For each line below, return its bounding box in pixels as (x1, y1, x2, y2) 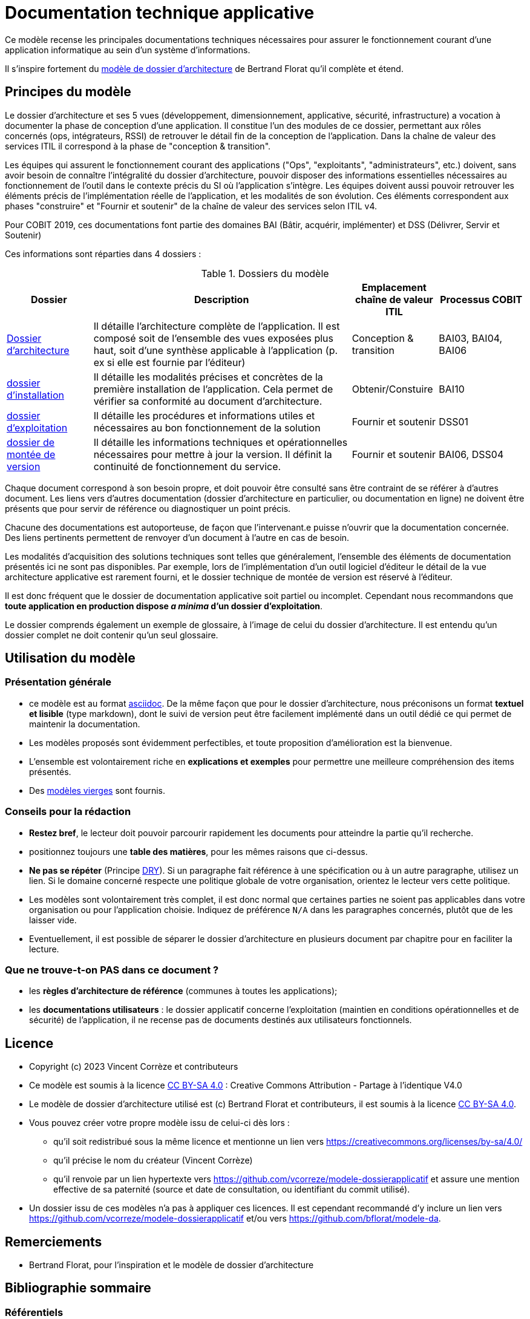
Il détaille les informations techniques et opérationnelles (93, 436, 348, 448)
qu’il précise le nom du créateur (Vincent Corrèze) (53, 1155, 253, 1166)
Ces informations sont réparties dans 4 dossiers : (5, 248, 201, 259)
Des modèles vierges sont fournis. (29, 785, 165, 796)
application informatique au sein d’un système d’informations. (5, 44, 250, 55)
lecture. (29, 943, 59, 954)
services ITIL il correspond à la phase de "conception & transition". (5, 140, 271, 151)
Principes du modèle (5, 84, 131, 100)
